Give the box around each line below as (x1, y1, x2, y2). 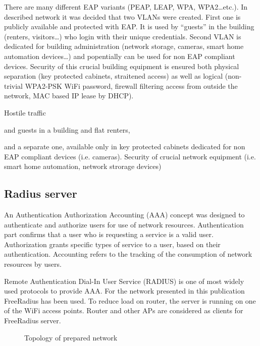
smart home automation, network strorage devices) (4, 161, 162, 171)
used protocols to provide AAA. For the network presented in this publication (4, 285, 245, 296)
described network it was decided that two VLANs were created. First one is (4, 11, 241, 22)
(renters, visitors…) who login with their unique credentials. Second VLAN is (4, 31, 241, 41)
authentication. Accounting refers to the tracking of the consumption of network (4, 249, 252, 259)
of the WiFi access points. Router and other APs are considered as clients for (4, 305, 243, 316)
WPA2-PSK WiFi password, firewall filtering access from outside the (25, 80, 238, 91)
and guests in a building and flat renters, (4, 124, 130, 135)
